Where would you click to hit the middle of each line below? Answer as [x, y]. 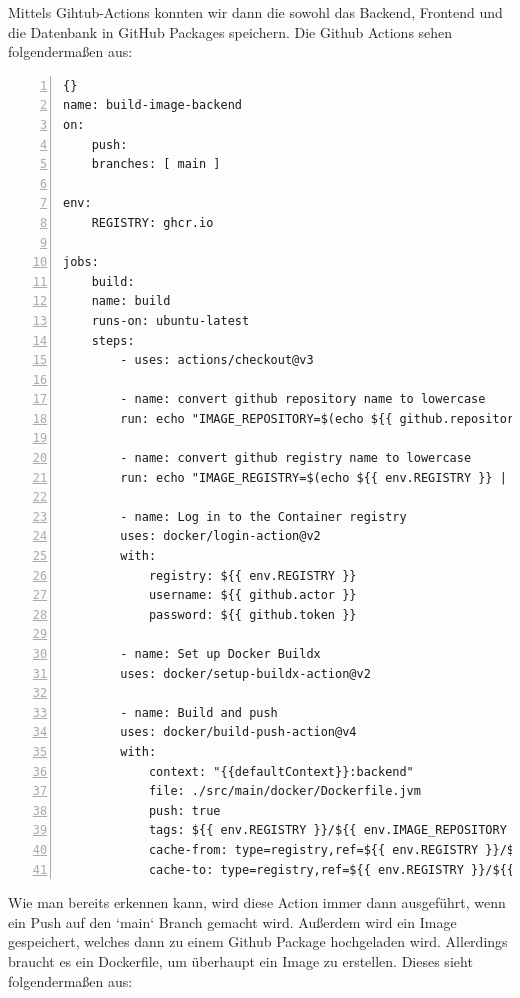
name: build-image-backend [152, 105]
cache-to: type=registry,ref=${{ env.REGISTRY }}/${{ [331, 869]
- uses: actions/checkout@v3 [217, 360]
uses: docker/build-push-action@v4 [238, 732]
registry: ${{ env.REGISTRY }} [252, 575]
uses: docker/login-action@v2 [220, 536]
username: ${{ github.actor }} [252, 595]
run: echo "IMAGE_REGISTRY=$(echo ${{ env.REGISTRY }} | [313, 477]
